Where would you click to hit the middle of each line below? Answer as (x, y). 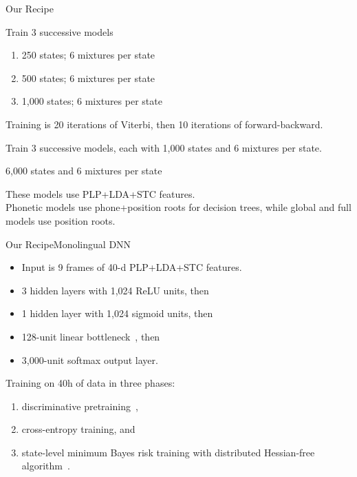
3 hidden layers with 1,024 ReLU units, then (115, 290)
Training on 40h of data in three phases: (90, 383)
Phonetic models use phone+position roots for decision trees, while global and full (178, 207)
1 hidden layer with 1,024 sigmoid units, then (117, 313)
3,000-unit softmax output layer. (90, 359)
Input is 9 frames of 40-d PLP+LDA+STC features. (132, 267)
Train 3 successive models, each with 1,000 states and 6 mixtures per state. (164, 147)
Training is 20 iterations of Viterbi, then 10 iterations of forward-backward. (164, 124)
